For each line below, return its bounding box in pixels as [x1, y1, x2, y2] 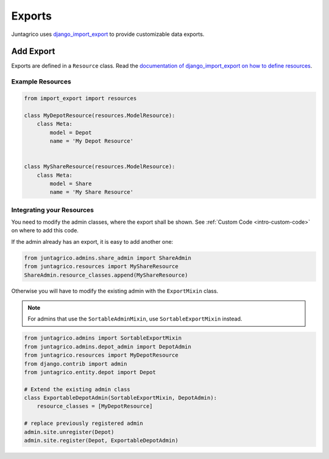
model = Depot [49, 129, 92, 136]
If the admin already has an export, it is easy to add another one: [11, 238, 174, 245]
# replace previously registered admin [24, 420, 143, 427]
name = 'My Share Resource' [49, 189, 134, 196]
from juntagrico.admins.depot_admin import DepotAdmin [24, 343, 191, 350]
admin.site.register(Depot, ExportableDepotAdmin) [24, 437, 179, 444]
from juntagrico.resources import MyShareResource [24, 263, 179, 270]
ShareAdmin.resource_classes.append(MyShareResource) [24, 271, 188, 279]
